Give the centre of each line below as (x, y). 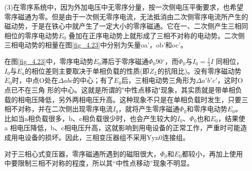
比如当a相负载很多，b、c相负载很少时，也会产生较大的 (91, 118)
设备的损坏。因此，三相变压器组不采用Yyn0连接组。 (107, 137)
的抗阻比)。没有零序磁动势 (200, 70)
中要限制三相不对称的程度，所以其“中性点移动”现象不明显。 (99, 163)
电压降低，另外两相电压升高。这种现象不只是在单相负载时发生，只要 (133, 99)
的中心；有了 (94, 80)
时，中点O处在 (35, 80)
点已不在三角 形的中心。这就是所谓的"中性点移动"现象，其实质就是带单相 (120, 89)
